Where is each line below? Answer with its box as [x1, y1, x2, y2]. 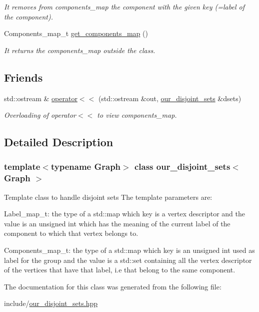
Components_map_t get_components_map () [4, 28, 148, 39]
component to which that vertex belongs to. [4, 228, 138, 238]
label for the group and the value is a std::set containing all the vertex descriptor [4, 254, 252, 265]
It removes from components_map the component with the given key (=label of [4, 2, 244, 12]
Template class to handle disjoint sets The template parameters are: [4, 191, 212, 202]
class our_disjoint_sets [134, 160, 230, 173]
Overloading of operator [4, 110, 76, 120]
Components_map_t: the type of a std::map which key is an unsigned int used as [4, 245, 255, 255]
